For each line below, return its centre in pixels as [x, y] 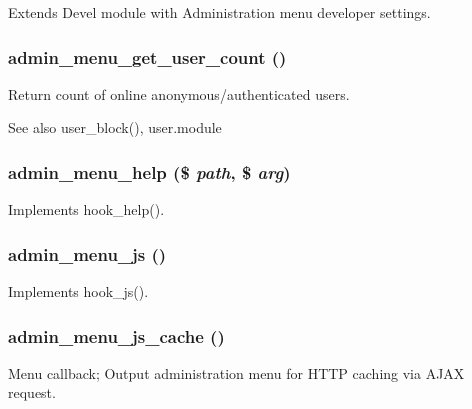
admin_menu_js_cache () [116, 335]
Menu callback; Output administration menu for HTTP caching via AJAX [236, 372]
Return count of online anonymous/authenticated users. [179, 93]
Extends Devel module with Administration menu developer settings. [219, 12]
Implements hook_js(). [78, 291]
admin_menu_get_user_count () [147, 56]
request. [32, 392]
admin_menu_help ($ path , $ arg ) [149, 171]
